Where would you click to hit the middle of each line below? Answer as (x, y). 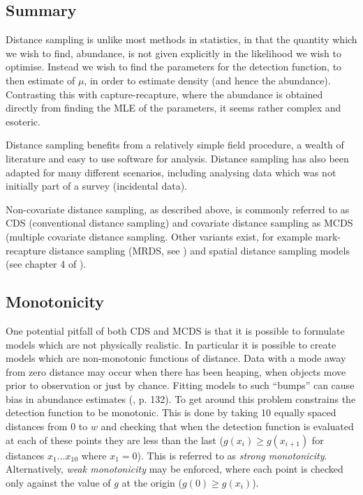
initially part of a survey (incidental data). (96, 186)
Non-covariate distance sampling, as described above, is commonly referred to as (178, 209)
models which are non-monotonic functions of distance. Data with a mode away (176, 358)
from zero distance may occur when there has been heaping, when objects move (176, 371)
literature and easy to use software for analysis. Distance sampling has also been (177, 158)
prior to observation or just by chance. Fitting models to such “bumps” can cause (180, 385)
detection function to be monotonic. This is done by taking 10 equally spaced (171, 412)
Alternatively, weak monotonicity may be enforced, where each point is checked (175, 469)
